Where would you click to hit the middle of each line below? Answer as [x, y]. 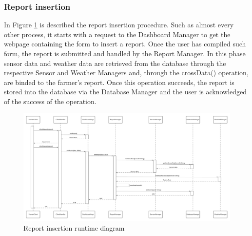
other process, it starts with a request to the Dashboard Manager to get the [117, 34]
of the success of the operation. [50, 101]
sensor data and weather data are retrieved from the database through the [115, 63]
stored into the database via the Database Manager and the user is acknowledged [126, 92]
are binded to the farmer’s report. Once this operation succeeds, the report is [119, 82]
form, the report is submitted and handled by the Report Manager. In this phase [125, 53]
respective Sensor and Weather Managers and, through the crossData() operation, [126, 73]
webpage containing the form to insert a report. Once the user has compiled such [125, 44]
